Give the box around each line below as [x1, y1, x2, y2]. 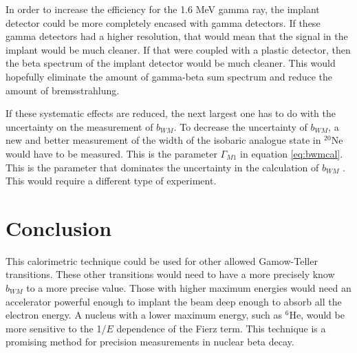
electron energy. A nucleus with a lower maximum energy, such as [6, 308, 283, 322]
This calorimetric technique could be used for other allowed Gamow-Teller [6, 253, 318, 268]
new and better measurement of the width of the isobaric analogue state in [6, 133, 321, 147]
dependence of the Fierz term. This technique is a [116, 321, 326, 335]
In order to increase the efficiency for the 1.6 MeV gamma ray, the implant [6, 2, 320, 16]
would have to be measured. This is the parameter [6, 146, 217, 160]
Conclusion [6, 213, 112, 242]
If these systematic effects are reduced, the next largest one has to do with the [6, 106, 336, 120]
